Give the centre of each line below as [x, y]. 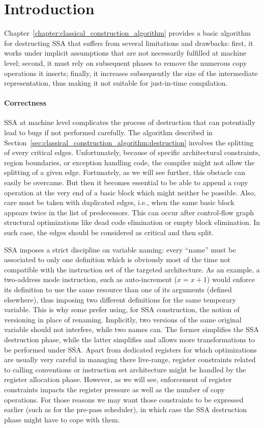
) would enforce [231, 279]
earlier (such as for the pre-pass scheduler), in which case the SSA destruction [126, 409]
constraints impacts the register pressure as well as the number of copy [115, 389]
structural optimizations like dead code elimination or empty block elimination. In [132, 222]
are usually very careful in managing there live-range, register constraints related [130, 359]
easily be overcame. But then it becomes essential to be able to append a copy [126, 182]
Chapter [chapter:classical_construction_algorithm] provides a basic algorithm [127, 33]
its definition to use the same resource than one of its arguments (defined [118, 289]
